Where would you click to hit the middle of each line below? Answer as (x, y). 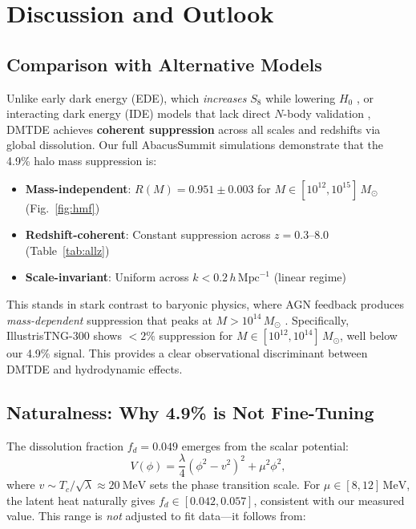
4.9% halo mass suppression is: (82, 160)
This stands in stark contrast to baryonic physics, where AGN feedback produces (205, 303)
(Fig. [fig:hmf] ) (63, 207)
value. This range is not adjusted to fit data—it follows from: (156, 516)
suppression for (196, 335)
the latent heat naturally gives (81, 500)
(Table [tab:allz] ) (67, 250)
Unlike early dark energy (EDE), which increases (127, 97)
